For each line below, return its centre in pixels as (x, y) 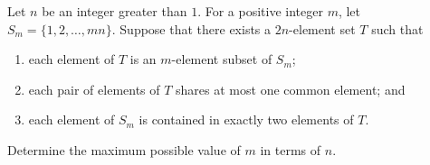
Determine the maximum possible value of (124, 149)
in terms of (291, 149)
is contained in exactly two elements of (246, 119)
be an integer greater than (115, 11)
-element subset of (222, 59)
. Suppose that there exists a (191, 28)
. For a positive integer (260, 11)
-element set (322, 28)
